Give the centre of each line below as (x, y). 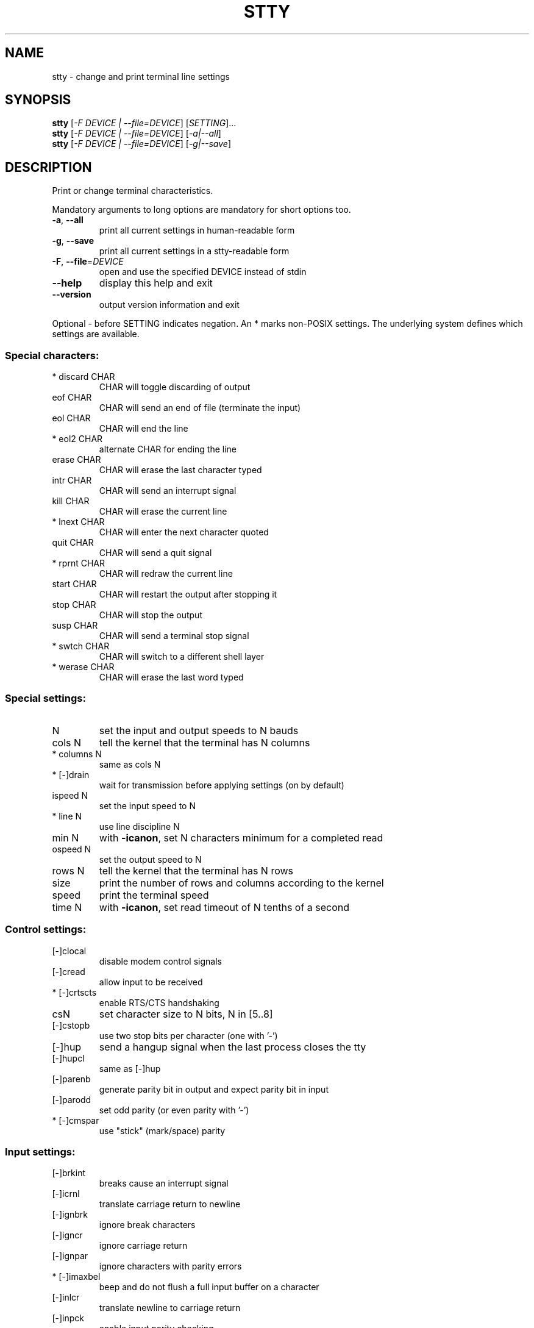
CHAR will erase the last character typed (180, 470)
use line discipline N (139, 826)
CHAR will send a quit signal (155, 553)
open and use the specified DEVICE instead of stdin (203, 272)
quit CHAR (73, 543)
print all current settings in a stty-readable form (194, 251)
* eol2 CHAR (77, 439)
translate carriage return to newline (170, 1204)
